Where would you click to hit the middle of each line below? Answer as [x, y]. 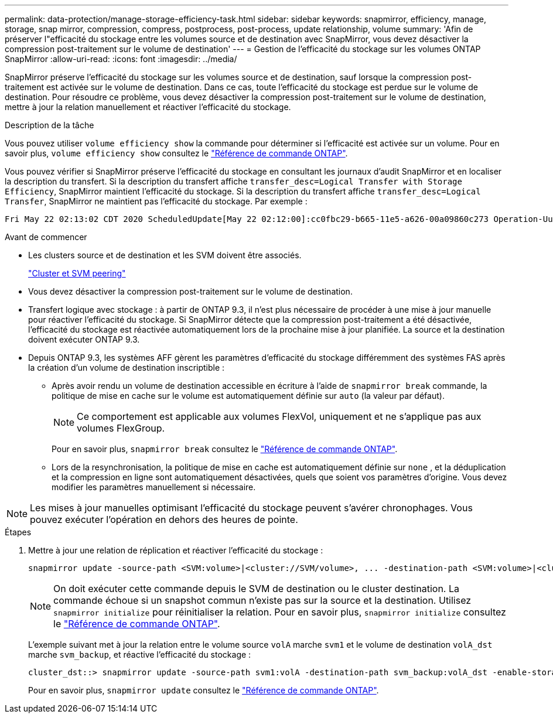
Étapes [18, 532]
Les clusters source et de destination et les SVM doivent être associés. [165, 255]
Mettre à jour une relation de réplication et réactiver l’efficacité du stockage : [176, 550]
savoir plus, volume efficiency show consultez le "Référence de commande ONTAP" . [176, 153]
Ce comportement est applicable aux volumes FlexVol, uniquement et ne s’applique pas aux [279, 416]
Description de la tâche [50, 125]
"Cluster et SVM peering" [77, 273]
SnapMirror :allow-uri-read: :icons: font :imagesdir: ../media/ [121, 59]
